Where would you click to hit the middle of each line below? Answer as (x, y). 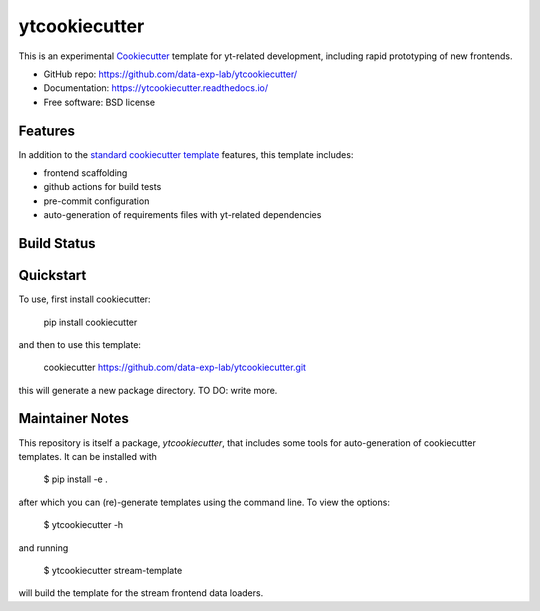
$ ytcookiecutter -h (83, 525)
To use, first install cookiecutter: (84, 299)
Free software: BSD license (99, 102)
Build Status (57, 243)
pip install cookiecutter (90, 322)
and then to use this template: (80, 344)
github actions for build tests (102, 187)
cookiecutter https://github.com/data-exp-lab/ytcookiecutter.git (175, 367)
